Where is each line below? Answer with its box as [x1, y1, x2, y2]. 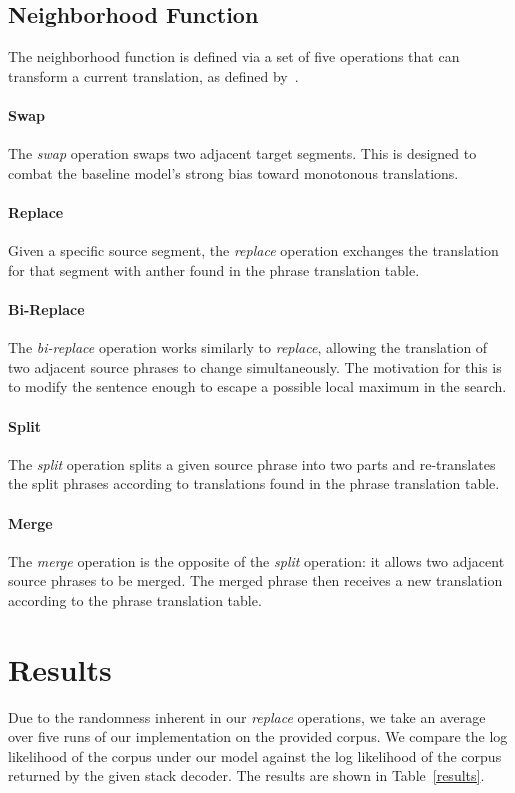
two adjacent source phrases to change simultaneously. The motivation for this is [8, 356, 502, 377]
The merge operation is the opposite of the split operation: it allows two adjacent [8, 550, 505, 571]
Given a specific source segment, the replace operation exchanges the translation [8, 240, 499, 261]
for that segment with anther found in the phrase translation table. [8, 259, 420, 280]
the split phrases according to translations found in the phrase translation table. [8, 473, 500, 494]
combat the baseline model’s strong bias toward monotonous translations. [8, 162, 459, 183]
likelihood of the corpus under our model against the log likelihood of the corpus [8, 745, 502, 766]
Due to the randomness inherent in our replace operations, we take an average [8, 706, 486, 727]
